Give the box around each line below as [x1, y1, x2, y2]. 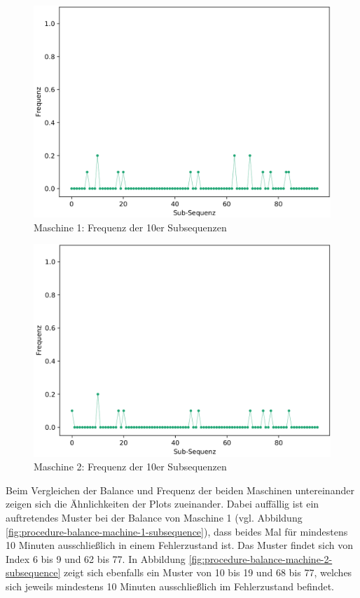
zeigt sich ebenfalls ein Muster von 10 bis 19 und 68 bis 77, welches [63, 565, 352, 580]
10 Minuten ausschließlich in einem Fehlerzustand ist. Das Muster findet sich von [6, 538, 354, 552]
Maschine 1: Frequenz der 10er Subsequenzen [34, 219, 227, 234]
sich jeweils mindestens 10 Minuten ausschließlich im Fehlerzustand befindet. [6, 578, 334, 593]
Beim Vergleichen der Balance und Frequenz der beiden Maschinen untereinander [6, 482, 354, 497]
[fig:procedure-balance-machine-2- [188, 551, 333, 566]
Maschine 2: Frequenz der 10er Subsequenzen [34, 459, 227, 474]
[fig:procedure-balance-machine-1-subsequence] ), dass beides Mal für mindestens [6, 524, 348, 538]
